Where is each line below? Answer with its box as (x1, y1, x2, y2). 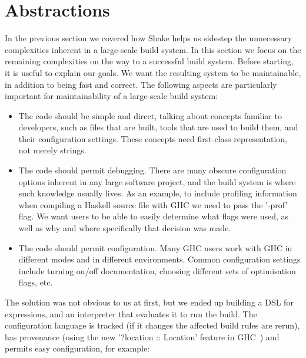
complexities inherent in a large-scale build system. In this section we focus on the (5, 43, 301, 55)
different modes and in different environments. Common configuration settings (18, 253, 301, 265)
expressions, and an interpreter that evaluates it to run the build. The (5, 307, 257, 320)
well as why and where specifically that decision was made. (18, 222, 231, 234)
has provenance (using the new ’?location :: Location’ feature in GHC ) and (5, 330, 280, 343)
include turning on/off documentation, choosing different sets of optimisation (18, 264, 296, 277)
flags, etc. (18, 276, 53, 288)
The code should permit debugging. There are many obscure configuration (18, 164, 287, 176)
